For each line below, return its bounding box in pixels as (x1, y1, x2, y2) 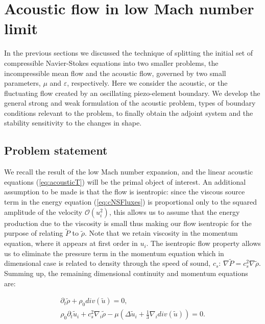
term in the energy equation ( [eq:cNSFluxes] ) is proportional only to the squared (4, 196, 257, 207)
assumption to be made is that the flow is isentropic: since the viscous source (4, 186, 245, 197)
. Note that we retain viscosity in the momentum (84, 228, 238, 238)
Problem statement (4, 142, 108, 158)
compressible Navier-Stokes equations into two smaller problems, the (4, 57, 219, 68)
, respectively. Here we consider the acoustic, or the (67, 78, 228, 88)
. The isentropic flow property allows (146, 238, 261, 248)
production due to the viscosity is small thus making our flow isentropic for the (4, 217, 252, 228)
